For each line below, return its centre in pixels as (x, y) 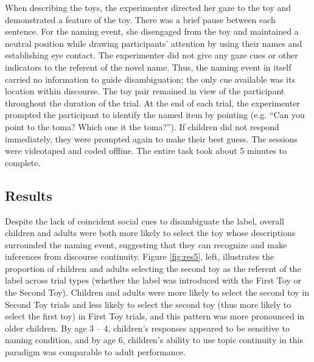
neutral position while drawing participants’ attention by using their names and (154, 43)
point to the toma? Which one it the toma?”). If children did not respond (142, 126)
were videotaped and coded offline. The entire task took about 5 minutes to (146, 151)
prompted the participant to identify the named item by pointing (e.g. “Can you (155, 115)
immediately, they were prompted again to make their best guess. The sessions (151, 138)
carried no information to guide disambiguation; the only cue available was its (150, 79)
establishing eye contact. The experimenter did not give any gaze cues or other (152, 55)
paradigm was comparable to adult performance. (95, 352)
